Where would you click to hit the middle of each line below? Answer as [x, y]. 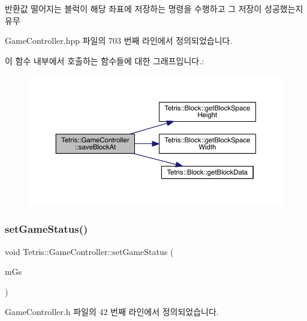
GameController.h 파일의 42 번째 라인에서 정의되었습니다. [112, 312]
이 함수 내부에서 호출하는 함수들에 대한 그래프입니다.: [104, 60]
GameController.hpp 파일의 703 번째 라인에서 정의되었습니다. [119, 40]
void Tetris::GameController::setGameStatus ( [89, 251]
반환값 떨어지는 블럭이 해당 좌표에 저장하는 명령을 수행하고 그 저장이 [133, 8]
